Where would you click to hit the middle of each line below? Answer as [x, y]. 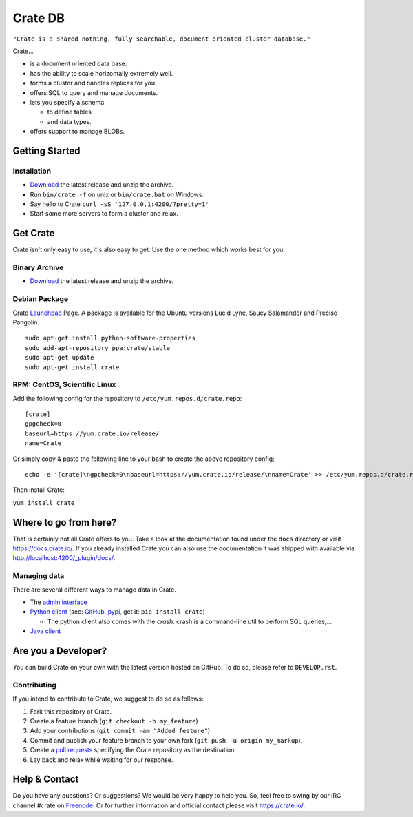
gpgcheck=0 [43, 424]
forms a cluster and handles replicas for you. [93, 83]
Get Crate [34, 233]
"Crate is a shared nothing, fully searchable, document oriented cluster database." [162, 39]
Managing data [39, 576]
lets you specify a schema [67, 102]
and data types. [70, 121]
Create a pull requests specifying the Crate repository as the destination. [133, 750]
